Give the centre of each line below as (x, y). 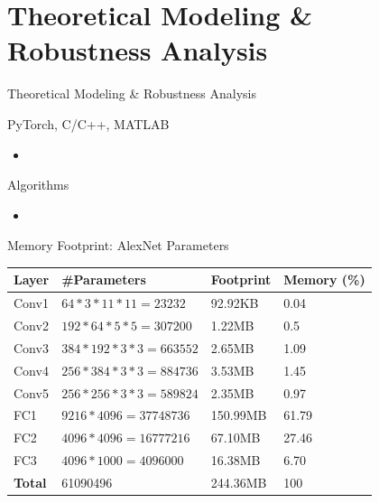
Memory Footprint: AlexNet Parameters (118, 245)
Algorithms (38, 185)
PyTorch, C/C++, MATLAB (88, 123)
